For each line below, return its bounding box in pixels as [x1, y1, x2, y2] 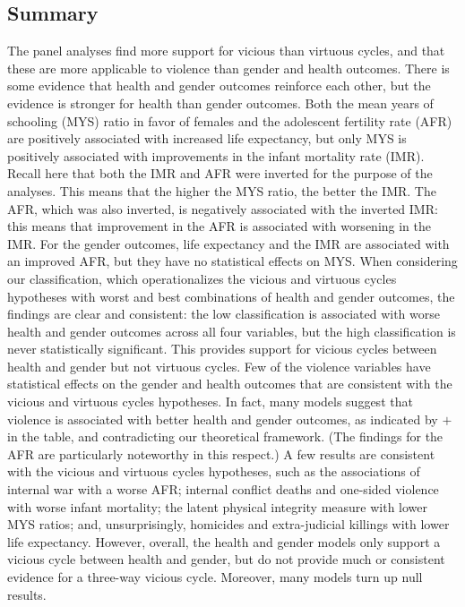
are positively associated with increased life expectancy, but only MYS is [7, 129, 407, 148]
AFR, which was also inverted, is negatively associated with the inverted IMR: [7, 199, 438, 218]
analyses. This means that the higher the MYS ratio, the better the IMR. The [7, 181, 436, 200]
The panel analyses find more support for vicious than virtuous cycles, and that [7, 41, 445, 60]
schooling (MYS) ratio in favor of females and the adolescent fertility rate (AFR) [7, 111, 452, 130]
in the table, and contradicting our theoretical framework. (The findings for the [7, 427, 443, 446]
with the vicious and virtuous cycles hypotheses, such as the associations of [7, 462, 420, 481]
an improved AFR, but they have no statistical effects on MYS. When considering [7, 252, 458, 270]
